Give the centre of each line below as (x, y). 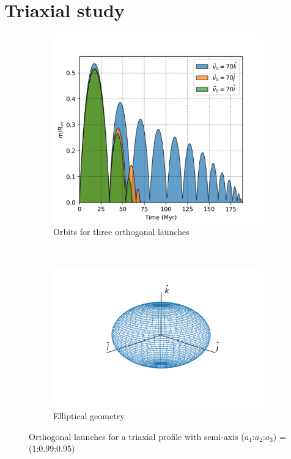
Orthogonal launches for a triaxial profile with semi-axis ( (137, 436)
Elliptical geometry (89, 416)
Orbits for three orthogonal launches (121, 232)
